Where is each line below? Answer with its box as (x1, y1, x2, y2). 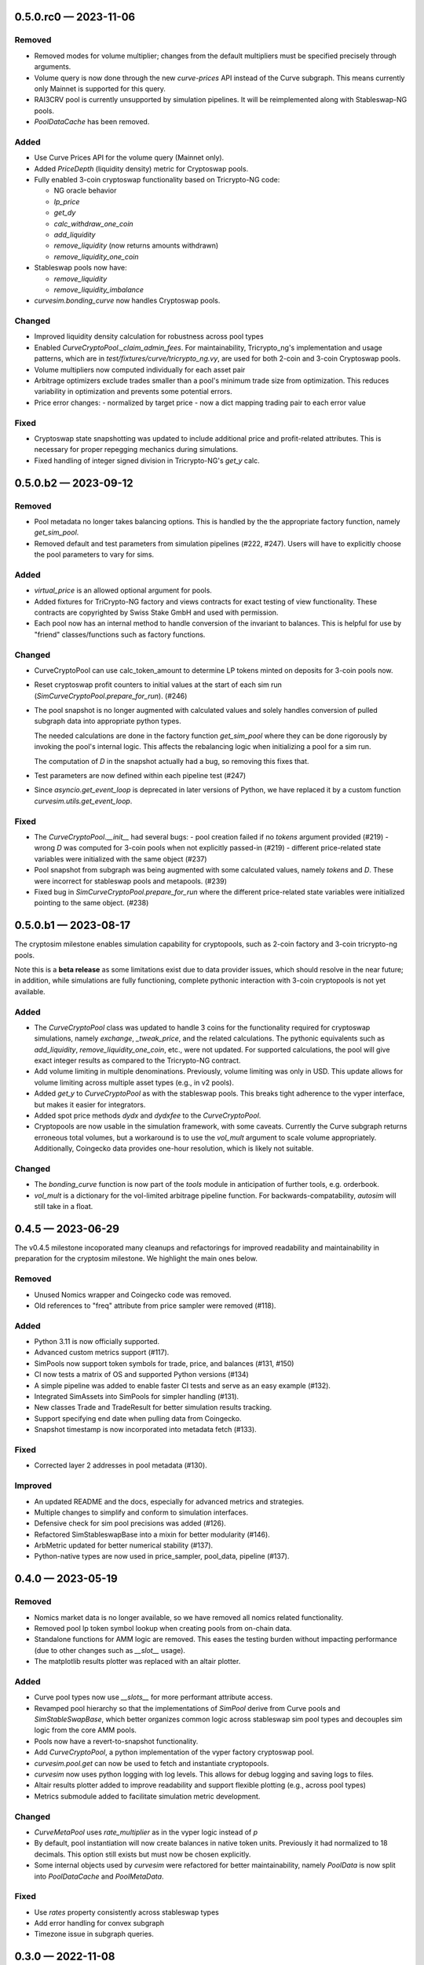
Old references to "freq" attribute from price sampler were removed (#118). (34, 1301, 276, 1310)
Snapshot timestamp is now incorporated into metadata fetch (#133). (34, 1425, 257, 1434)
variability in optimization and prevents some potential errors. (34, 387, 232, 396)
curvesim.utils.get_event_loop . (34, 796, 133, 806)
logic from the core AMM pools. (34, 1725, 137, 1735)
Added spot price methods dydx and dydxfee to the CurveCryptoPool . (34, 1111, 261, 1120)
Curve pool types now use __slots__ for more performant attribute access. (34, 1692, 273, 1702)
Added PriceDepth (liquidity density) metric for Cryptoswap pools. (34, 163, 249, 173)
